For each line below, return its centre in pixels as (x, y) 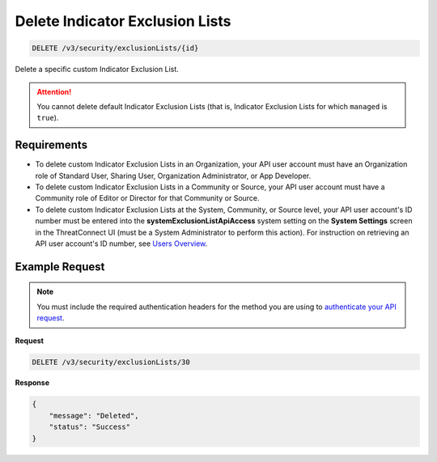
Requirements (51, 145)
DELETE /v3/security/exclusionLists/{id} (115, 48)
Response (32, 383)
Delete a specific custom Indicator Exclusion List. (97, 70)
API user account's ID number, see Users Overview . (121, 244)
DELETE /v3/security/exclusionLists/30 (111, 362)
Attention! (54, 91)
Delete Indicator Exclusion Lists (123, 21)
